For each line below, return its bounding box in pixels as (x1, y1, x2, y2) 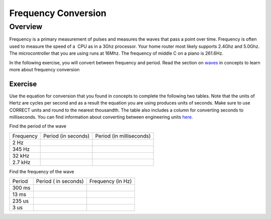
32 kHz (12, 152, 30, 159)
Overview (9, 22, 43, 31)
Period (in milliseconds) (95, 132, 151, 139)
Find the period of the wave (9, 123, 67, 129)
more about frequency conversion (9, 66, 80, 72)
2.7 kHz (12, 159, 31, 166)
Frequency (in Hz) (89, 178, 132, 185)
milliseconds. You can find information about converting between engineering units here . (9, 114, 193, 120)
